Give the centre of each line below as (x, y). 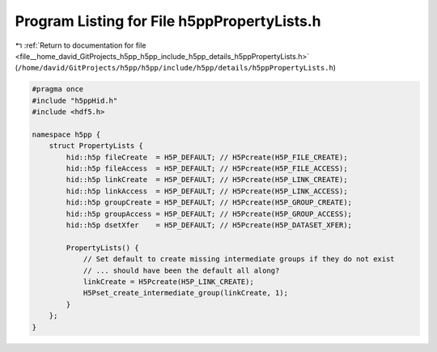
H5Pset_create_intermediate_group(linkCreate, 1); (186, 293)
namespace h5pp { (66, 134)
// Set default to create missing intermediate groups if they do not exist (239, 259)
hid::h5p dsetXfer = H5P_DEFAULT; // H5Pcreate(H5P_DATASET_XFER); (209, 225)
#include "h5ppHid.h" (75, 100)
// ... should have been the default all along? (181, 270)
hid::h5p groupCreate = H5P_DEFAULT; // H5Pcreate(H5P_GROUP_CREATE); (209, 203)
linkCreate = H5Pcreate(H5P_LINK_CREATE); (168, 282)
